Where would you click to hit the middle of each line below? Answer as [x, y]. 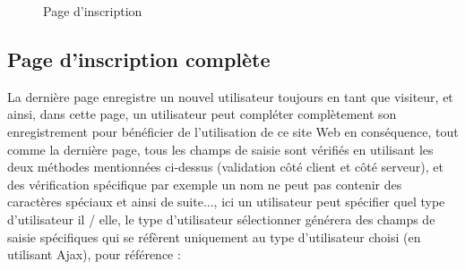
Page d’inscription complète [139, 59]
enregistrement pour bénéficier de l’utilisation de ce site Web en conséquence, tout [233, 131]
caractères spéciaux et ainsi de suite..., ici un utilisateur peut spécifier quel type [226, 202]
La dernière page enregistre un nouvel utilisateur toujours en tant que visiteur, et [230, 96]
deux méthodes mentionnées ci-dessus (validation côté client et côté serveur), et [225, 167]
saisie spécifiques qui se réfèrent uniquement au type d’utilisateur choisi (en [214, 236]
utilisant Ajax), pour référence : [94, 254]
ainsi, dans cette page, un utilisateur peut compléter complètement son [202, 114]
